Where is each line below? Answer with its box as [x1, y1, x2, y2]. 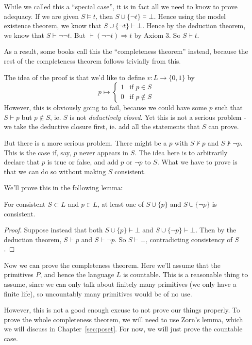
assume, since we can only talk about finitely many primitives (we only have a [4, 279, 236, 289]
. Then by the [195, 225, 236, 235]
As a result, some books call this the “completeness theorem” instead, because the [4, 46, 248, 56]
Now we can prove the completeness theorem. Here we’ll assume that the [4, 260, 220, 270]
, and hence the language [40, 269, 114, 279]
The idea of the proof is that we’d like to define [4, 72, 145, 82]
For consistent [4, 198, 46, 209]
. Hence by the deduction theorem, [142, 20, 246, 31]
